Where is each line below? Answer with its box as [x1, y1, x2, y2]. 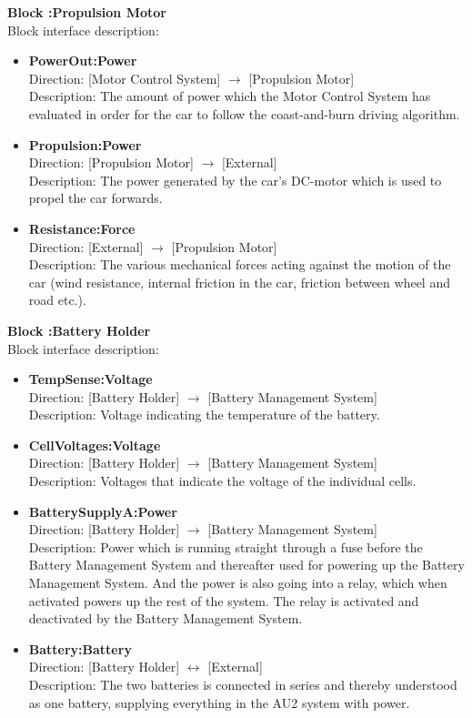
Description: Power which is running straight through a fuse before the [28, 537, 423, 556]
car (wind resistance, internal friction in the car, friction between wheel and [28, 272, 450, 291]
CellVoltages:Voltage [28, 435, 161, 454]
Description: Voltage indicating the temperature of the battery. [28, 405, 380, 424]
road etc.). [28, 290, 86, 309]
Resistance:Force [28, 218, 136, 238]
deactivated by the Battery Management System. [28, 609, 303, 628]
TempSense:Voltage [28, 369, 153, 389]
